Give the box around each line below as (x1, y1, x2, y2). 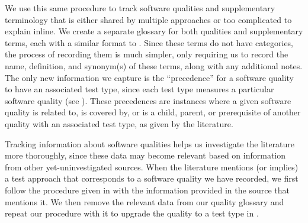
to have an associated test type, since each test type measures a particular (5, 83, 274, 95)
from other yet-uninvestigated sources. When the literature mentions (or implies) (5, 160, 299, 173)
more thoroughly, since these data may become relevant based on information (5, 149, 286, 161)
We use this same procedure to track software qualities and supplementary (5, 2, 275, 14)
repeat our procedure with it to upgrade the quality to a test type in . (5, 207, 259, 219)
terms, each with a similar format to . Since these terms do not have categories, (5, 36, 294, 49)
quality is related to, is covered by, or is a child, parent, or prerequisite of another (5, 106, 301, 118)
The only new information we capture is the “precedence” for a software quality (5, 71, 294, 83)
